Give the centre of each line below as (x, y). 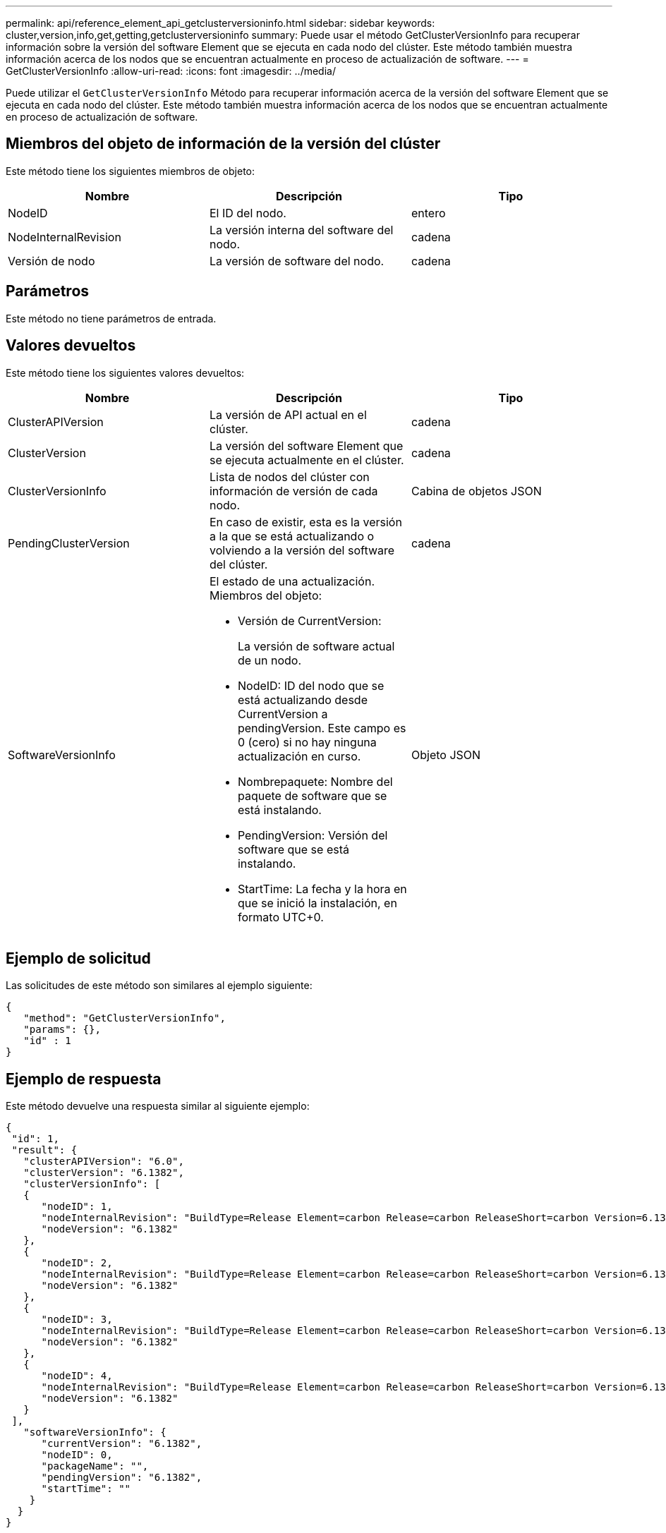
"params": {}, (62, 1030)
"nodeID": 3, (77, 1320)
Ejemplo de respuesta (84, 1079)
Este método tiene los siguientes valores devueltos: (125, 372)
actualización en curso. (299, 756)
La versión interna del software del (301, 230)
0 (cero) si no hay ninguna (307, 742)
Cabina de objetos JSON (476, 491)
